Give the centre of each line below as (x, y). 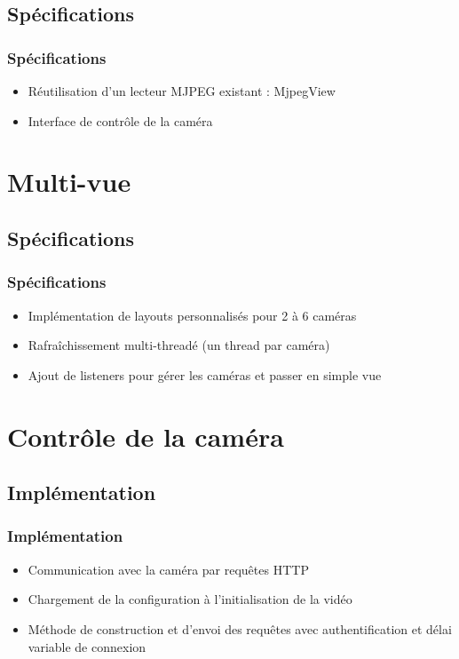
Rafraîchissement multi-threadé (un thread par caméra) (179, 345)
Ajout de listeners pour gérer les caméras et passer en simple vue (205, 374)
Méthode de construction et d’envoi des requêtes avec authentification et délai (240, 628)
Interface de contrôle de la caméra (120, 120)
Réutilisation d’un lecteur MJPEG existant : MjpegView (182, 91)
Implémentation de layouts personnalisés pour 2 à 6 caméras (192, 315)
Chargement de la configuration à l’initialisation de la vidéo (190, 599)
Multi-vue (69, 182)
